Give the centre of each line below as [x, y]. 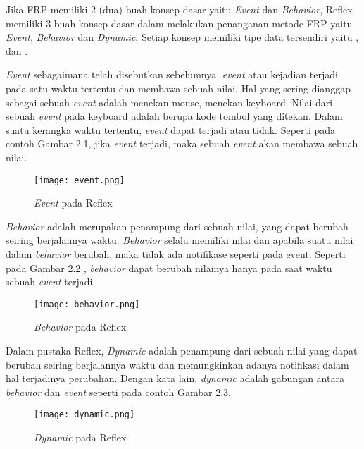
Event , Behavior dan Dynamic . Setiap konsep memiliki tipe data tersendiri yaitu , [182, 37]
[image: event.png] [79, 180]
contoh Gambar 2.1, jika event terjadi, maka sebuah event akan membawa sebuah [182, 143]
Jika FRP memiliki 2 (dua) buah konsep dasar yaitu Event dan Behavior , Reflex [179, 9]
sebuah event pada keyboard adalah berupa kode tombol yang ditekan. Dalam [174, 116]
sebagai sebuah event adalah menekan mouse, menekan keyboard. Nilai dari [169, 102]
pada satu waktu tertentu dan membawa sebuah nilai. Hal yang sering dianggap [178, 88]
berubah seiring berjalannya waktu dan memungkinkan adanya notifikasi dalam [177, 364]
